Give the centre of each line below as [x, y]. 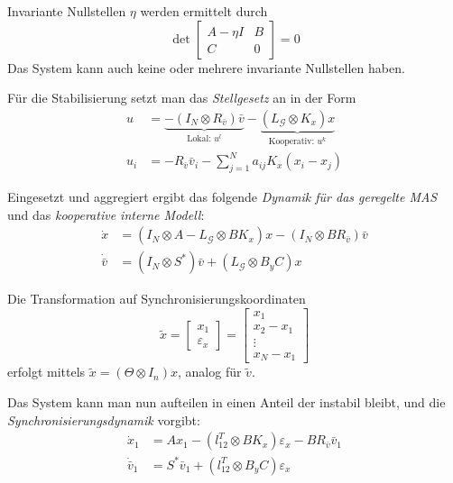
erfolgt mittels [46, 372]
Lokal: [199, 139]
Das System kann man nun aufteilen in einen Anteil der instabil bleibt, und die [226, 402]
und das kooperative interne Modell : [106, 214]
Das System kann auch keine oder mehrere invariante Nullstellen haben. [206, 67]
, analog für [209, 372]
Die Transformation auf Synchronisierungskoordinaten [157, 299]
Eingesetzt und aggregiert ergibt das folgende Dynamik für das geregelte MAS [222, 197]
